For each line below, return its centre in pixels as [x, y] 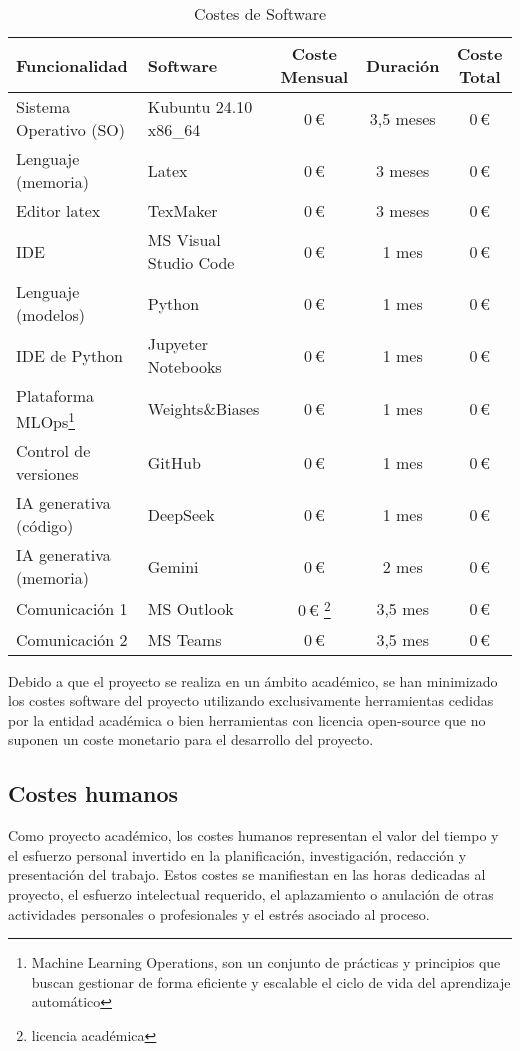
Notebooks [184, 366]
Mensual [314, 76]
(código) [45, 526]
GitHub [174, 462]
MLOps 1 [45, 420]
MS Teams [184, 639]
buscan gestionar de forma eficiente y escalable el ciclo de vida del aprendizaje [271, 981]
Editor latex [58, 210]
